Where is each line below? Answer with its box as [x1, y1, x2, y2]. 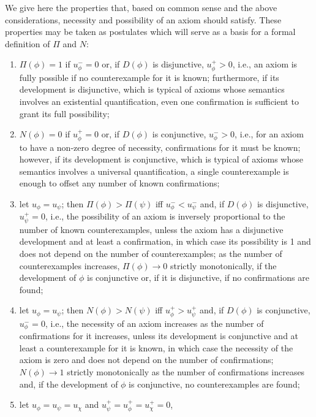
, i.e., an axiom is [232, 58, 298, 71]
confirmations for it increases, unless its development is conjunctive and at [19, 329, 299, 342]
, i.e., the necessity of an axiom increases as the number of [45, 316, 264, 329]
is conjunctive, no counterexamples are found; [129, 377, 300, 390]
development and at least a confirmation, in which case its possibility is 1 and [19, 235, 311, 248]
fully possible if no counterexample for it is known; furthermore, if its [19, 71, 279, 83]
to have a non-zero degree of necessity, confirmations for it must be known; [19, 140, 301, 153]
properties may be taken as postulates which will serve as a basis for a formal [5, 25, 296, 38]
